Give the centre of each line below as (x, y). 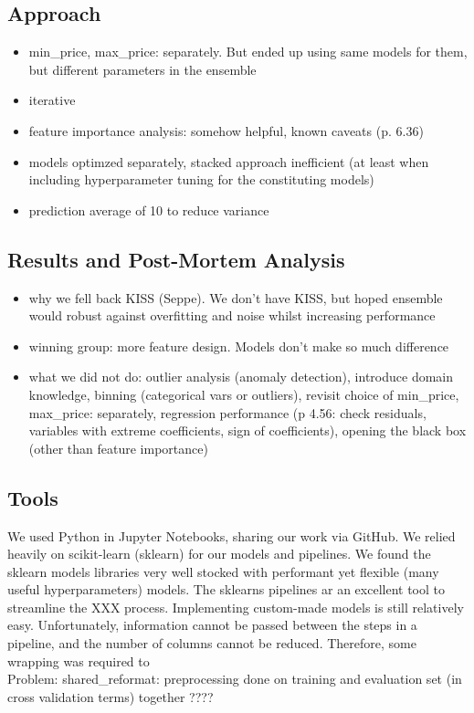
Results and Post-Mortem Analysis (176, 259)
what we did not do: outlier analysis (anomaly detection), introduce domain (241, 377)
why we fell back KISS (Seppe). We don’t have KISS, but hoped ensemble (236, 297)
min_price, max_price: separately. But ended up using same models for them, (248, 52)
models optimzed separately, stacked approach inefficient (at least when (229, 161)
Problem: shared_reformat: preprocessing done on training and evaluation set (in (235, 679)
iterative (52, 100)
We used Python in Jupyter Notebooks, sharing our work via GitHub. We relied (232, 535)
